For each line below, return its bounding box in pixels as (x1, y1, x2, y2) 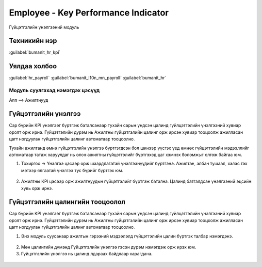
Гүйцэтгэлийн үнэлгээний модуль (9, 24, 80, 30)
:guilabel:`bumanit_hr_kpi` (9, 49, 61, 55)
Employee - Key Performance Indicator (9, 7, 169, 18)
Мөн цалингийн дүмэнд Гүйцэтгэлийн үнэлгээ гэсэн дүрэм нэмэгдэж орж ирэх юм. (21, 244, 196, 250)
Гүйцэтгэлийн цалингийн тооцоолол (9, 198, 126, 206)
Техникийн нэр (9, 37, 57, 45)
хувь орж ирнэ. (21, 185, 53, 191)
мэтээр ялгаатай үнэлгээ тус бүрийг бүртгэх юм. (21, 167, 124, 173)
